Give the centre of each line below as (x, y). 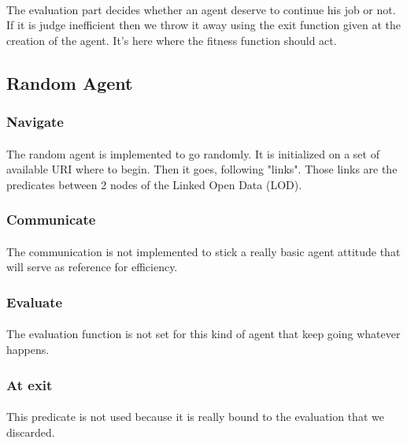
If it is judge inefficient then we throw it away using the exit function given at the (204, 25)
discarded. (31, 432)
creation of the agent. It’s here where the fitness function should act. (172, 40)
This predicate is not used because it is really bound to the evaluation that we (195, 417)
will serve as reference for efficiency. (92, 267)
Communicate (51, 220)
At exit (30, 384)
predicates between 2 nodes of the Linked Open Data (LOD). (154, 184)
